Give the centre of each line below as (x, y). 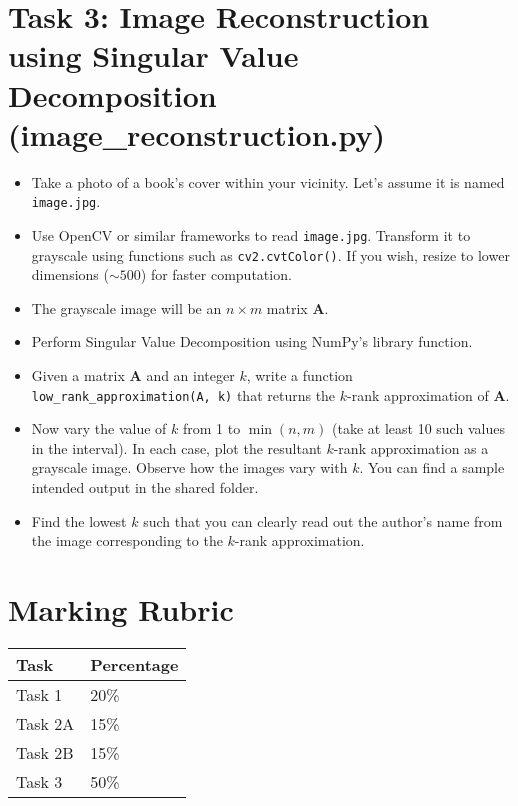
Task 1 (39, 694)
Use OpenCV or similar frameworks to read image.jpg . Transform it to (251, 234)
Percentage (134, 664)
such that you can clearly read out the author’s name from (323, 520)
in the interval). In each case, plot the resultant (176, 447)
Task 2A (45, 723)
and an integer (190, 375)
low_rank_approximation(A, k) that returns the (183, 394)
